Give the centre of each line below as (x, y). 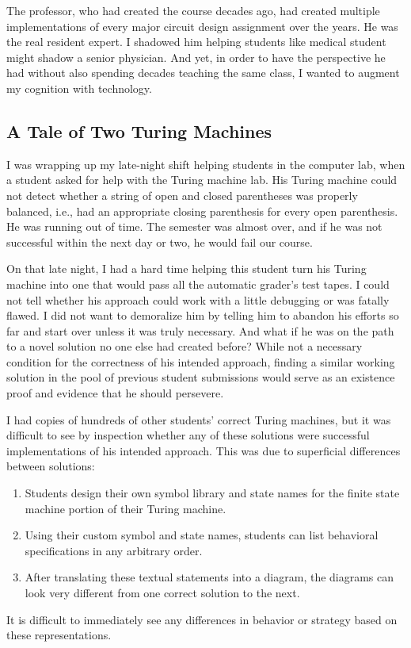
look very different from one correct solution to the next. (162, 593)
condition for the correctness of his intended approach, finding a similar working (201, 361)
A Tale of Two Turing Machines (139, 130)
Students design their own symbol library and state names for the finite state (212, 493)
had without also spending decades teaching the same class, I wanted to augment (203, 73)
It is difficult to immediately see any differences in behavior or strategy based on (202, 619)
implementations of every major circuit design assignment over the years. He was (202, 26)
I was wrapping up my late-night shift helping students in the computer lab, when (206, 164)
